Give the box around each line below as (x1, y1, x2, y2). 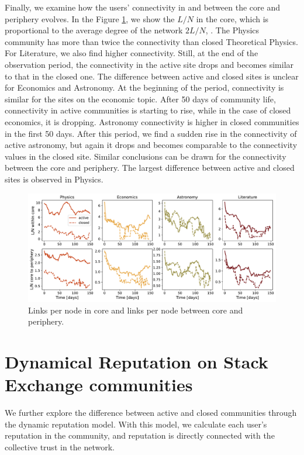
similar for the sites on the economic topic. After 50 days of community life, (5, 92, 276, 105)
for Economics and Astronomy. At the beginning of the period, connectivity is (5, 81, 284, 94)
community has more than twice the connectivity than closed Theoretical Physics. (5, 35, 298, 47)
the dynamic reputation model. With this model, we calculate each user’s (5, 418, 267, 430)
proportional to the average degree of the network (5, 24, 183, 36)
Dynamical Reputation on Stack (5, 349, 268, 373)
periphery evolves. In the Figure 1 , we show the (5, 12, 175, 25)
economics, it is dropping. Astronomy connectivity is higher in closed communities (5, 115, 299, 127)
